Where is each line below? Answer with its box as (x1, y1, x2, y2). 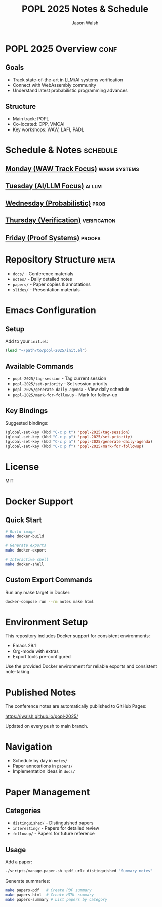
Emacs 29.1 (12, 643, 36, 649)
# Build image (5, 529, 35, 534)
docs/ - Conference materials (12, 270, 74, 277)
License (5, 461, 39, 472)
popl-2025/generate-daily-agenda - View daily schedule (12, 386, 130, 393)
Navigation (5, 741, 52, 752)
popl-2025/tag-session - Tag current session (12, 375, 106, 381)
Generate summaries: (5, 878, 51, 884)
